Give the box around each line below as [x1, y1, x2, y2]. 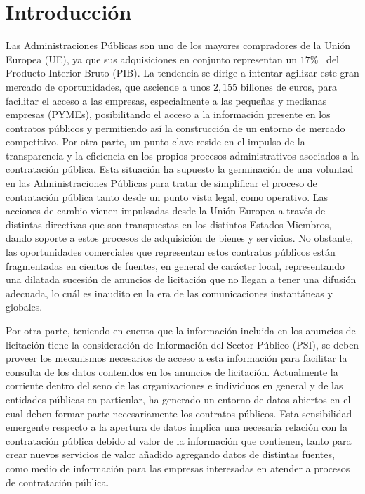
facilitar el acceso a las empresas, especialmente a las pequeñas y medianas [6, 93, 327, 108]
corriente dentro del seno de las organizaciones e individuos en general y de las [6, 378, 343, 393]
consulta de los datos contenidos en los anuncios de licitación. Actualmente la [6, 364, 338, 379]
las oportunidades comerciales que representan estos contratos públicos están [6, 245, 336, 259]
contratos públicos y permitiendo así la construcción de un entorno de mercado [6, 120, 345, 135]
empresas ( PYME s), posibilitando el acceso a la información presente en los [6, 107, 331, 122]
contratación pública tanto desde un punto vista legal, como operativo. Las [6, 189, 328, 204]
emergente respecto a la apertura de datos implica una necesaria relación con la [6, 420, 347, 434]
